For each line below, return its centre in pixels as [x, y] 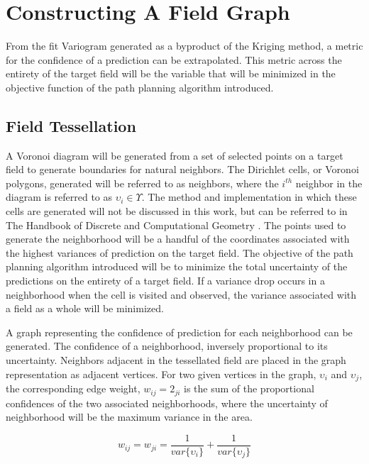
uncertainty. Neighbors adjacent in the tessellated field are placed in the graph [176, 360]
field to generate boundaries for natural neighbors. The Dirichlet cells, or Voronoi [182, 169]
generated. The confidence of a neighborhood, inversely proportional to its [167, 346]
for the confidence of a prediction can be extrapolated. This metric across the [174, 59]
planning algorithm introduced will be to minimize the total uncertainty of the [177, 266]
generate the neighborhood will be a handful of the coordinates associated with [178, 239]
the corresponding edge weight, [73, 388]
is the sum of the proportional [249, 388]
